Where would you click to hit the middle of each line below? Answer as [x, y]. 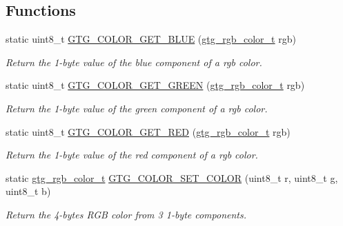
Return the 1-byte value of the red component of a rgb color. [132, 155]
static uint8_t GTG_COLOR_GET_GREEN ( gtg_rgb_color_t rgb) [155, 85]
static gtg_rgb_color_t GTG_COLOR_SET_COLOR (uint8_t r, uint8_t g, [172, 177]
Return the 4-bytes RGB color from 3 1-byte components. [126, 214]
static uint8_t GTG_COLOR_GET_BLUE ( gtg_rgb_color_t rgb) [151, 39]
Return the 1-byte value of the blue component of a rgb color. [134, 62]
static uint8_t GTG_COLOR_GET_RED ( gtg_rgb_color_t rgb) [148, 131]
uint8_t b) [28, 191]
